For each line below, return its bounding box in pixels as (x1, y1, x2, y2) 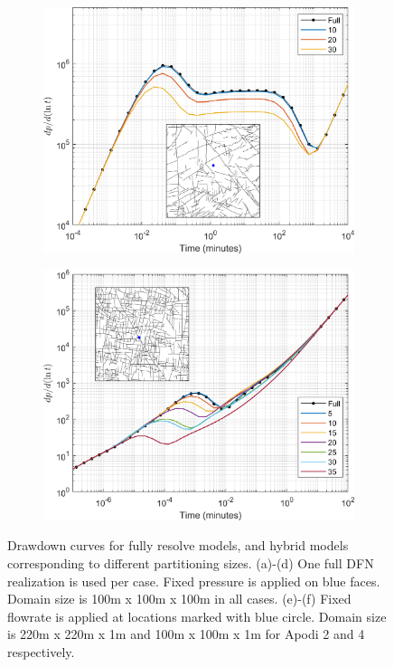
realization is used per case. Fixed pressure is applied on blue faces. (7, 571, 380, 590)
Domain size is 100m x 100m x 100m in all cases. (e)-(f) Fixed (7, 589, 352, 608)
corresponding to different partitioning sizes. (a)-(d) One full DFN (7, 554, 374, 573)
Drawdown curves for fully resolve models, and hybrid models (7, 536, 349, 555)
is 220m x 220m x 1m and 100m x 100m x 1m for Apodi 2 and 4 (7, 624, 365, 643)
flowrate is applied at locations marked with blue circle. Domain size (7, 606, 387, 625)
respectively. (7, 642, 75, 661)
